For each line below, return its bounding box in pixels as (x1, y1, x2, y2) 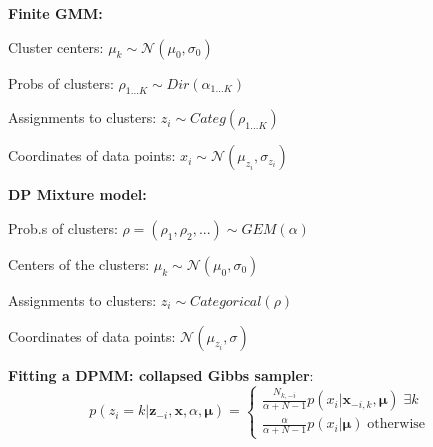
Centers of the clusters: (8, 253, 150, 274)
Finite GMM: (8, 3, 103, 23)
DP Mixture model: (8, 184, 147, 205)
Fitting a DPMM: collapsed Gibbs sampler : (8, 364, 314, 385)
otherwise (367, 417, 426, 432)
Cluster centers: (8, 36, 104, 57)
